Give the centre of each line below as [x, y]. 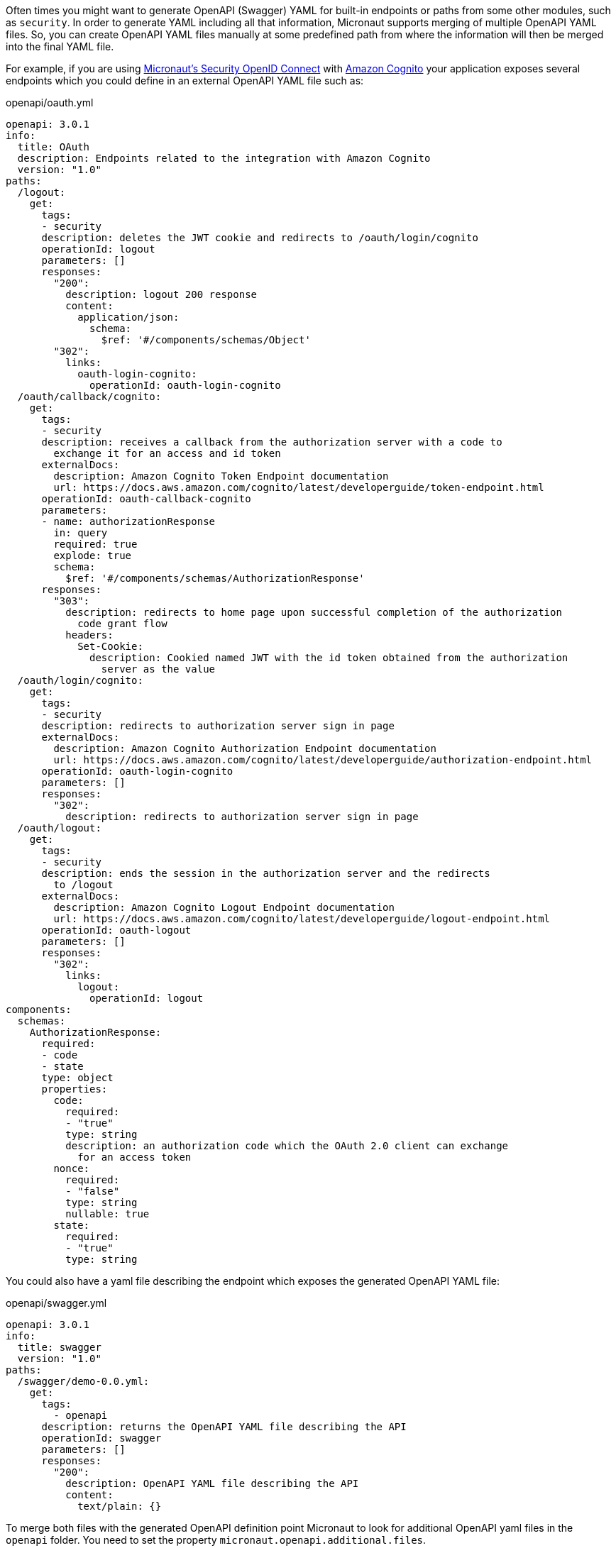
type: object [77, 1078]
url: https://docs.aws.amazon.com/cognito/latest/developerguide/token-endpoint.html [299, 487]
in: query [81, 533]
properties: [75, 1089]
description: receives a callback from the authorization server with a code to [272, 442]
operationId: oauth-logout [116, 930]
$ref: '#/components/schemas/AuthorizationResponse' [215, 578]
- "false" [93, 1191]
